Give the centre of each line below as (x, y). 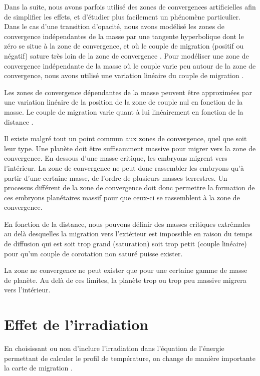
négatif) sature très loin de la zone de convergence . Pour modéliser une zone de (126, 55)
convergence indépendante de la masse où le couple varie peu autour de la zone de (130, 65)
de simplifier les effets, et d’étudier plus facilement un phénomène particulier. (122, 16)
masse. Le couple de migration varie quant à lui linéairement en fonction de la (124, 111)
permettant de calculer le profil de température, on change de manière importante (130, 358)
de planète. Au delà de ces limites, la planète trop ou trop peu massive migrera (125, 280)
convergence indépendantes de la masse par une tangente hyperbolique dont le (124, 36)
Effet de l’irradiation (76, 324)
